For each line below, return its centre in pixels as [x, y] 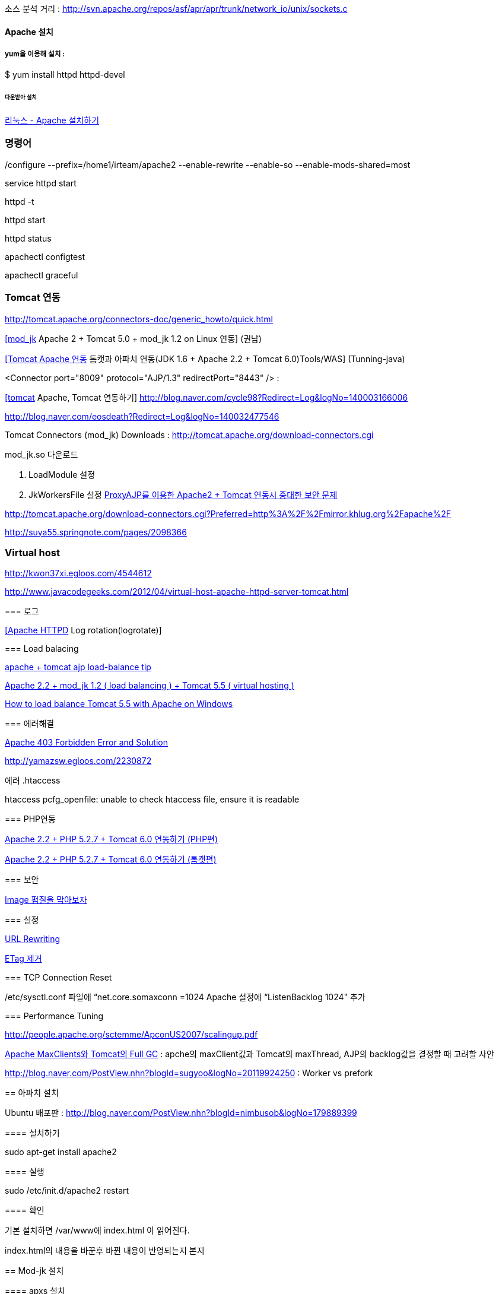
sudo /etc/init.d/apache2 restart [67, 1191]
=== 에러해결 [30, 724]
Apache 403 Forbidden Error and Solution [87, 743]
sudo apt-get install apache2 [61, 1152]
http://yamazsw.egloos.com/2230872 [78, 761]
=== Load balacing [42, 649]
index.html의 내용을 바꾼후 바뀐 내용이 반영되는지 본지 [105, 1251]
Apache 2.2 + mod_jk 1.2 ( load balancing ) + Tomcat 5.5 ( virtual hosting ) [150, 686]
